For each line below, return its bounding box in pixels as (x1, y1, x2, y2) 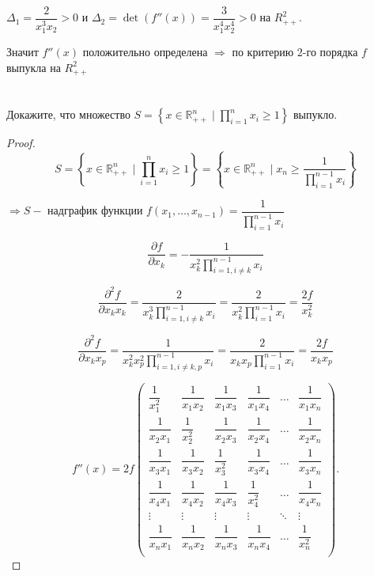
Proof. (6, 135, 36, 151)
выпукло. (293, 106, 338, 123)
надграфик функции (47, 202, 143, 218)
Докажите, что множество (6, 106, 130, 123)
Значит (6, 44, 39, 60)
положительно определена (82, 44, 208, 60)
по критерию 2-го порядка (232, 44, 358, 60)
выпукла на (6, 59, 61, 75)
